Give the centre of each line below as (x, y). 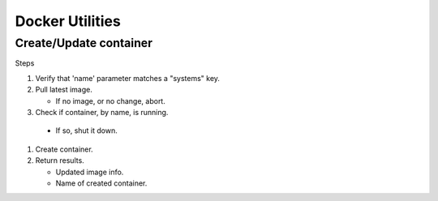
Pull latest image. (64, 90)
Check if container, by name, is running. (102, 112)
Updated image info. (90, 172)
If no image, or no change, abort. (110, 100)
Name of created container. (101, 183)
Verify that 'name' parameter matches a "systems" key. (128, 78)
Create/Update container (84, 43)
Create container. (64, 149)
